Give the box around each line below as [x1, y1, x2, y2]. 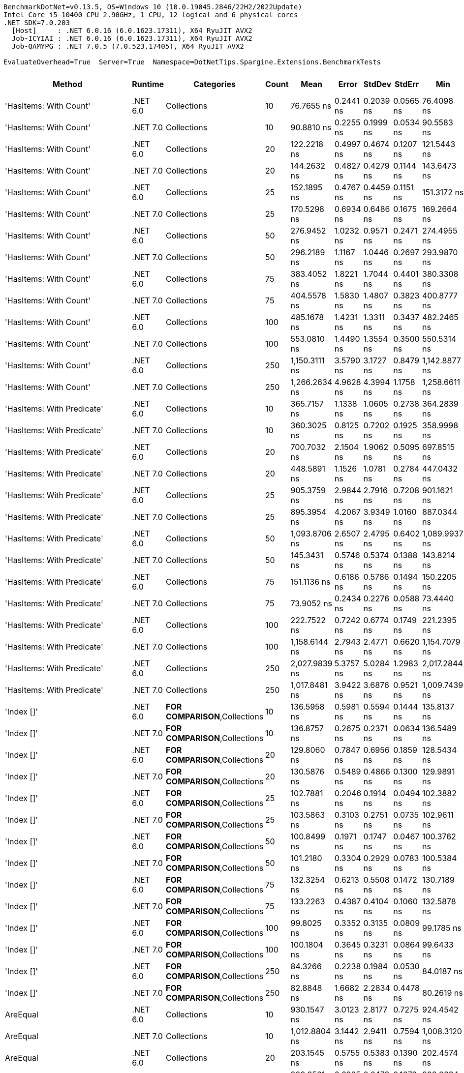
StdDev [363, 79, 392, 89]
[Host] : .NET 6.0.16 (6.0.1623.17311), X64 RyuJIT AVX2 [11, 27, 252, 34]
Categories [193, 79, 236, 89]
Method [53, 79, 83, 89]
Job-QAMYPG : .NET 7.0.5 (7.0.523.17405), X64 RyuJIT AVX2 [11, 42, 244, 50]
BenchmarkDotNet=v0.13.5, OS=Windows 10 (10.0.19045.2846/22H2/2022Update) [3, 3, 302, 11]
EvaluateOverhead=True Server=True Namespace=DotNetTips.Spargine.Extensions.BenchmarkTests [3, 58, 381, 66]
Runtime [132, 79, 164, 89]
